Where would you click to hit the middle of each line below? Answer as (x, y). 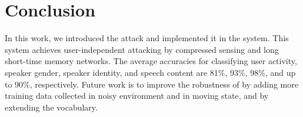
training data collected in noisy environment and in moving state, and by (137, 96)
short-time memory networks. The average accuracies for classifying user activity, (151, 61)
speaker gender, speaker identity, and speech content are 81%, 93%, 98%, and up (150, 72)
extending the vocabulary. (51, 107)
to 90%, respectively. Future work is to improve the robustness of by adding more (151, 84)
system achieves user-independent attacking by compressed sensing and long (142, 49)
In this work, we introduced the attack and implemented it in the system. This (147, 38)
